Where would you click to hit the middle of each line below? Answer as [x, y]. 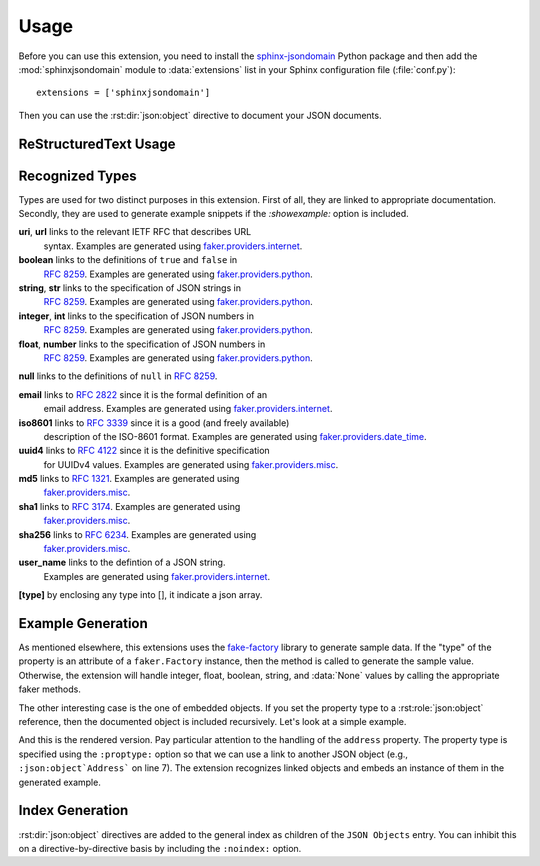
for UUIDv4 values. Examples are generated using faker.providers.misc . [191, 464]
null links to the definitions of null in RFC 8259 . [118, 376]
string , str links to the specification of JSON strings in [130, 287]
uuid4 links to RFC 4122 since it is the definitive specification [144, 451]
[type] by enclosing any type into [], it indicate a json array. [140, 595]
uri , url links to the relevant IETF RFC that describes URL [135, 232]
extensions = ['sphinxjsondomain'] [123, 93]
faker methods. [50, 689]
